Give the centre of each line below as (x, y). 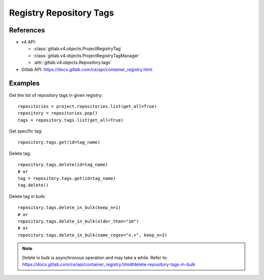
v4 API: (29, 42)
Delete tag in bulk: (27, 196)
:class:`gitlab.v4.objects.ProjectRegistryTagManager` (87, 55)
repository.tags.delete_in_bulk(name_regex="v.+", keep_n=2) (92, 235)
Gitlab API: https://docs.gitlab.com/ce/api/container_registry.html (87, 69)
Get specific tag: (26, 131)
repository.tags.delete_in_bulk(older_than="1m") (78, 221)
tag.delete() (33, 185)
